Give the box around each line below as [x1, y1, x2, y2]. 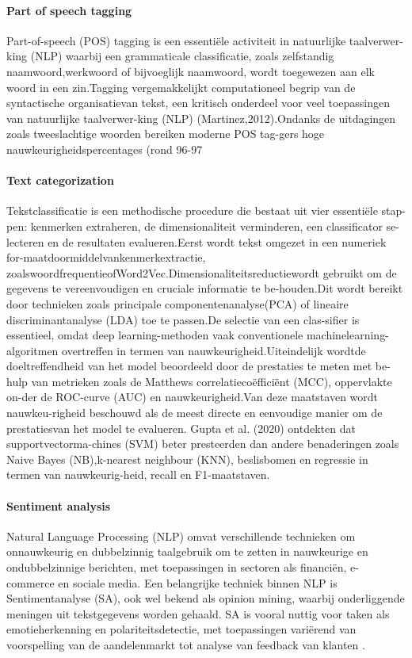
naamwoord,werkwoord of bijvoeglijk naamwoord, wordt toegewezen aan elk [6, 63, 375, 79]
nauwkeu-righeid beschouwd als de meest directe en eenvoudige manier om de [6, 404, 383, 421]
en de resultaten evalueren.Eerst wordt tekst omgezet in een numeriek [48, 233, 387, 250]
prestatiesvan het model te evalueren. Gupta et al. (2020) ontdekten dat [6, 419, 356, 436]
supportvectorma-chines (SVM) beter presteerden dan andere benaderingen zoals [6, 435, 399, 452]
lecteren [6, 233, 44, 250]
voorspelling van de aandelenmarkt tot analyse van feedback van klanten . [6, 636, 365, 652]
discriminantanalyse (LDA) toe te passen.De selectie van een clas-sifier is [6, 311, 360, 327]
